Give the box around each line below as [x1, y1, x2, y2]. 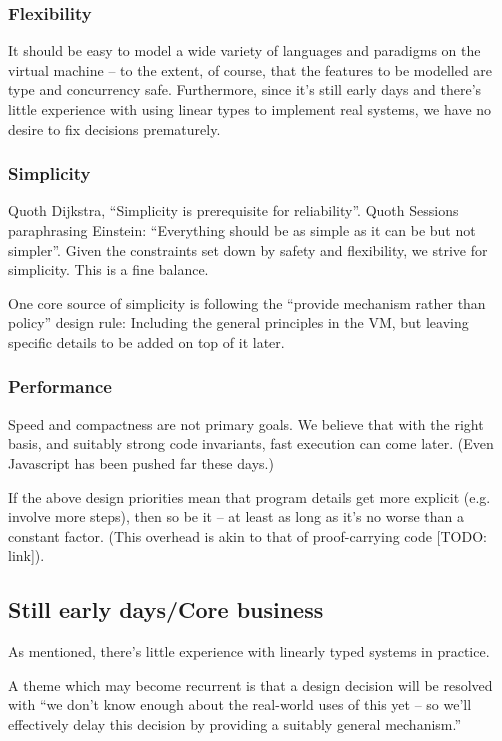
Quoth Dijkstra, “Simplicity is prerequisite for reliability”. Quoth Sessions [8, 200, 459, 221]
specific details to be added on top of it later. [8, 331, 285, 352]
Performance [8, 374, 112, 399]
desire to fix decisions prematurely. [8, 118, 221, 139]
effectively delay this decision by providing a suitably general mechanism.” [8, 713, 462, 734]
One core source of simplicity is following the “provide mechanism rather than [8, 292, 486, 313]
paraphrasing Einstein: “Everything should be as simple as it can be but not [8, 220, 476, 240]
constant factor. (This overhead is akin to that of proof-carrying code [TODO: [8, 525, 487, 546]
